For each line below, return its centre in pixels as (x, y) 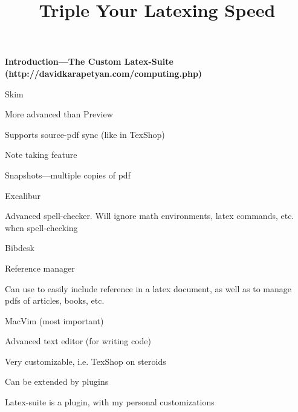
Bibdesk (20, 248)
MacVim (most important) (54, 320)
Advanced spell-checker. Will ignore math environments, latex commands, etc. (150, 216)
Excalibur (23, 195)
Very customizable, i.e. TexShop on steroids (86, 361)
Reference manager (40, 268)
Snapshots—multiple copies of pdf (68, 175)
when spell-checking (41, 227)
